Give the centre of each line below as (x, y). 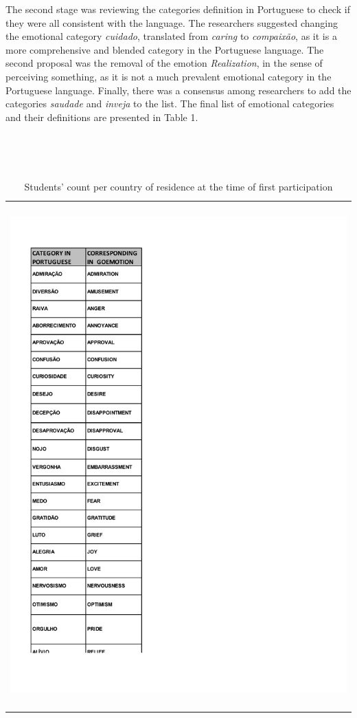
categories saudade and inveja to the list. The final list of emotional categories (170, 104)
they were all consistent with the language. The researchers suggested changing (172, 22)
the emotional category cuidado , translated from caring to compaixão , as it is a (171, 36)
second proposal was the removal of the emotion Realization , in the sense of (164, 63)
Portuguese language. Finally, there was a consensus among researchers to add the (178, 90)
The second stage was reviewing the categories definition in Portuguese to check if (178, 9)
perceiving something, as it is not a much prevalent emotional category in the (169, 76)
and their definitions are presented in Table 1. (102, 117)
